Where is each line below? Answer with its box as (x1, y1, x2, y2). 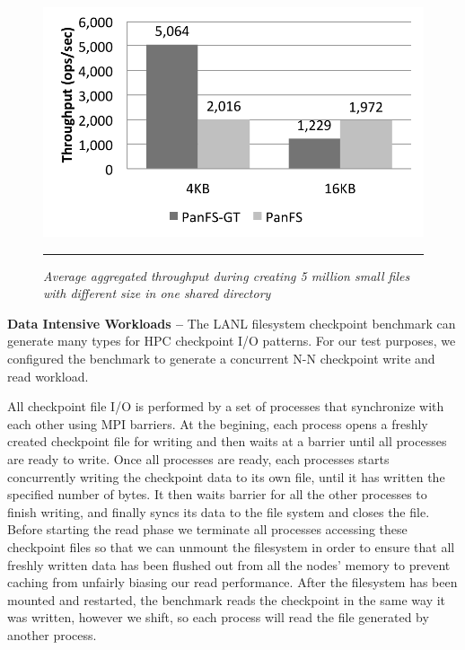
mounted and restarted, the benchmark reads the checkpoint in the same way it (7, 590, 446, 609)
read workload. (7, 366, 89, 385)
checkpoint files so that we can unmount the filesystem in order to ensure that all (7, 538, 455, 557)
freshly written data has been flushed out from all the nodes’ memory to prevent (7, 555, 451, 574)
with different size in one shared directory (43, 284, 271, 303)
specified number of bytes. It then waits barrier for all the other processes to (7, 485, 427, 504)
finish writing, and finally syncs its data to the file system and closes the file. (7, 502, 430, 521)
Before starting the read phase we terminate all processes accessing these (7, 520, 408, 539)
